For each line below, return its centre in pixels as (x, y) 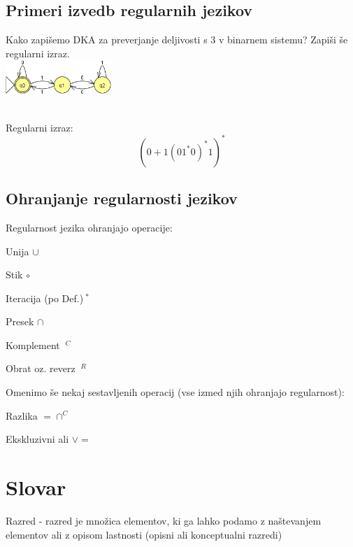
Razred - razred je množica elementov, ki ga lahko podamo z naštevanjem (164, 520)
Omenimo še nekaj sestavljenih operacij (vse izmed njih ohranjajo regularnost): (175, 392)
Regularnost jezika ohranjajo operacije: (89, 227)
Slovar (36, 487)
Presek (20, 321)
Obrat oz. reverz (41, 368)
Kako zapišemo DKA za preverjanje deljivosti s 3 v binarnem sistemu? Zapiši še (177, 40)
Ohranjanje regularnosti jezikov (122, 198)
